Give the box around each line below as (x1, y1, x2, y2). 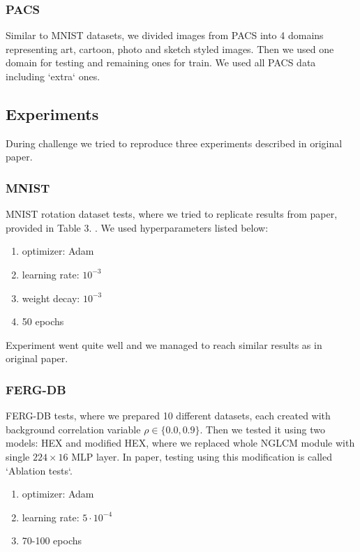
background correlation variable (6, 422, 141, 436)
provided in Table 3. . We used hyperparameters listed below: (6, 220, 269, 234)
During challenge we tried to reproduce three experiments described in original (6, 135, 343, 150)
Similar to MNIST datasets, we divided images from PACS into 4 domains (6, 28, 324, 43)
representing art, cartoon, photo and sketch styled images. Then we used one (6, 41, 334, 56)
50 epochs (22, 314, 64, 329)
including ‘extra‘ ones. (6, 69, 100, 83)
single (6, 449, 30, 463)
